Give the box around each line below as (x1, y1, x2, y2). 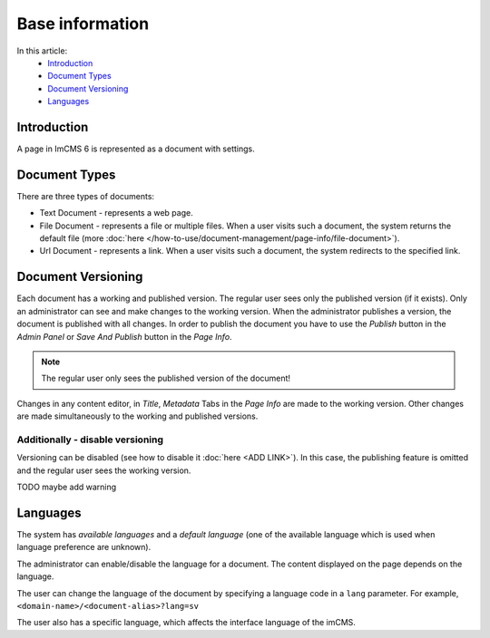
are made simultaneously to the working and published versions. (16, 411, 259, 421)
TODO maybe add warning (16, 481, 117, 493)
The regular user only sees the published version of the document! (41, 372, 290, 384)
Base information (16, 14, 150, 34)
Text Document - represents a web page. (39, 208, 194, 218)
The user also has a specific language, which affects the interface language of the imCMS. (16, 617, 356, 628)
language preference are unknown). (16, 542, 152, 553)
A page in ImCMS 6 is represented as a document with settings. (16, 143, 255, 154)
